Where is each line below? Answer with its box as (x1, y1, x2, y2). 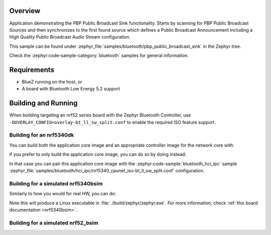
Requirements (9, 65, 55, 74)
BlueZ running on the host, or (22, 78, 82, 85)
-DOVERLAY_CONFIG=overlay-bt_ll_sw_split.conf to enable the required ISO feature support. (9, 119, 216, 125)
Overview (9, 7, 41, 15)
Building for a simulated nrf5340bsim (9, 180, 103, 187)
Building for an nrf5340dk (9, 132, 74, 139)
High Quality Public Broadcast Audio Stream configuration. (9, 34, 130, 40)
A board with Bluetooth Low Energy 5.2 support (22, 86, 120, 92)
